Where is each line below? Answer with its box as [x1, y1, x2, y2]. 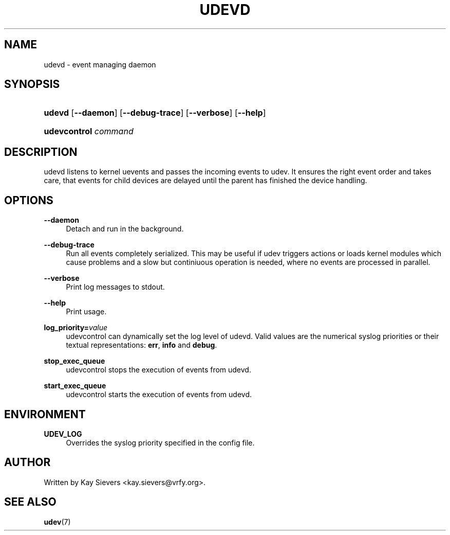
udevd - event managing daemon [44, 60, 156, 69]
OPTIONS [4, 193, 53, 207]
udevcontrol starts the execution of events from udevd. [66, 390, 252, 399]
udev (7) [44, 517, 71, 526]
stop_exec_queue [44, 356, 105, 366]
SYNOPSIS [4, 78, 60, 91]
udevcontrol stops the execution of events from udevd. [66, 365, 251, 374]
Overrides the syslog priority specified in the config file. [66, 438, 255, 447]
